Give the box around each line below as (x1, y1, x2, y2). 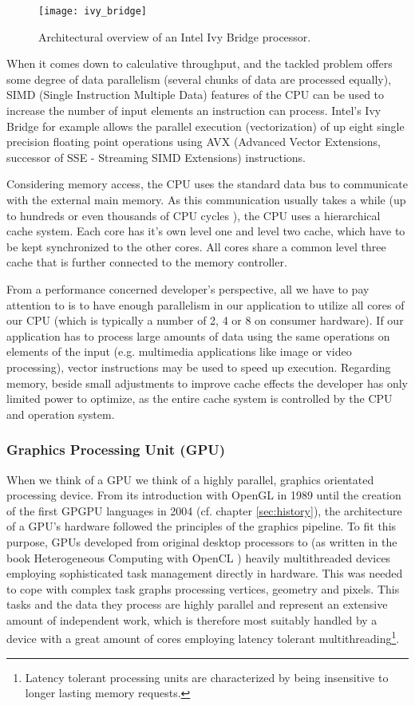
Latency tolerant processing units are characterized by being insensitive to (25, 669, 389, 685)
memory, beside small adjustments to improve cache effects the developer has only (6, 374, 408, 391)
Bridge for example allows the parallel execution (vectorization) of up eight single (6, 117, 405, 134)
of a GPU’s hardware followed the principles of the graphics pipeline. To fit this (6, 518, 397, 534)
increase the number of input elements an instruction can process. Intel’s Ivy (6, 102, 381, 119)
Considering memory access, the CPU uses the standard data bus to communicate (6, 176, 408, 192)
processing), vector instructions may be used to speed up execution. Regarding (6, 358, 391, 375)
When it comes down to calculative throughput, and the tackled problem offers (6, 55, 393, 72)
